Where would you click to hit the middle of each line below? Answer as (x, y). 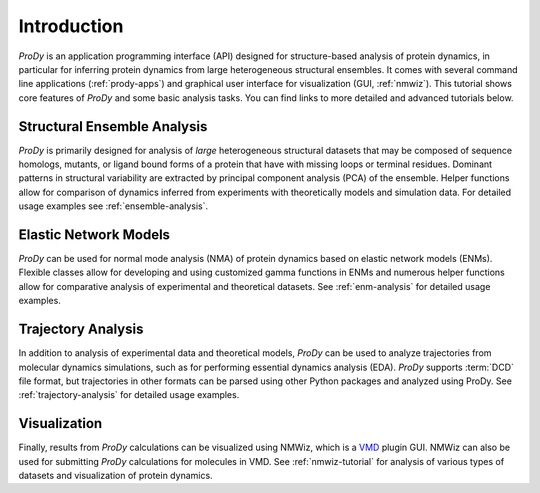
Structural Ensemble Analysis (113, 126)
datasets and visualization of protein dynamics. (116, 476)
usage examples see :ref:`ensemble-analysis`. (113, 206)
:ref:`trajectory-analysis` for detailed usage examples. (129, 395)
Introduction (71, 26)
